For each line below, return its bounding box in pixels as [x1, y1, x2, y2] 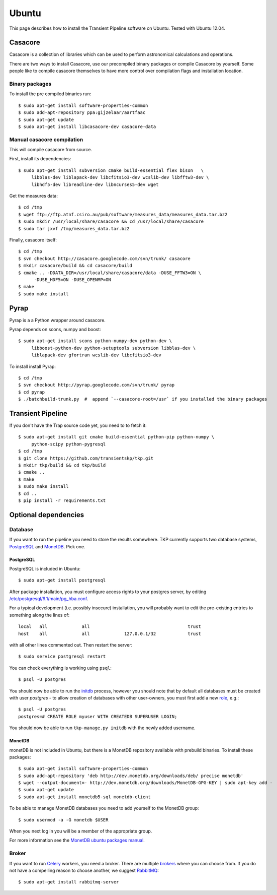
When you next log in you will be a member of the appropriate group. [9, 828, 152, 834]
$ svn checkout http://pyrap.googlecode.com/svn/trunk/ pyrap [18, 382, 175, 388]
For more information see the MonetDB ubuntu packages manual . [9, 837, 145, 844]
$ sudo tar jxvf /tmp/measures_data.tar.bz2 [18, 226, 130, 231]
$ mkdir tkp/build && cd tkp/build [18, 463, 106, 468]
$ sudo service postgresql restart [18, 654, 106, 660]
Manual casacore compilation [9, 136, 83, 143]
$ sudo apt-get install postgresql [18, 578, 106, 583]
